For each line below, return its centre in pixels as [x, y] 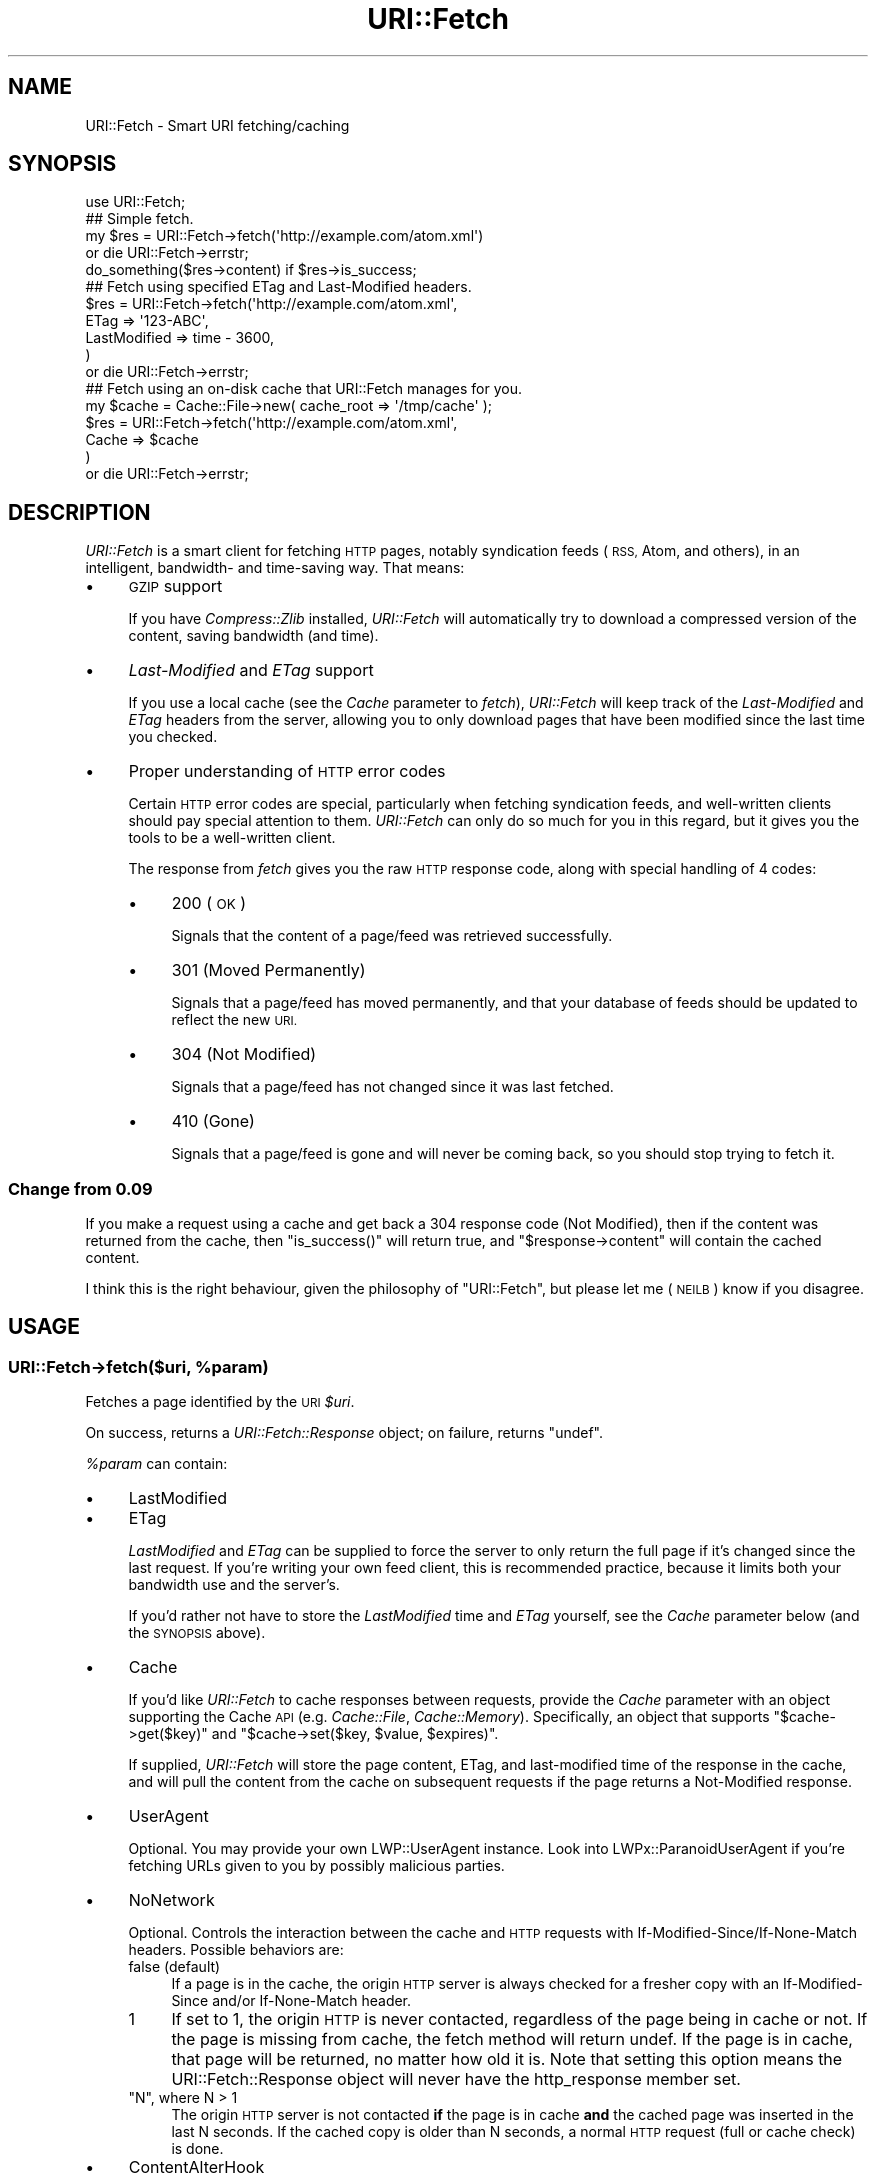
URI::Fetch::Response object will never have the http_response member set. [456, 2079]
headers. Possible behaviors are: [236, 1950]
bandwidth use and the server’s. [234, 1585]
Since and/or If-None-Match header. [291, 2001]
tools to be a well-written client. [232, 838]
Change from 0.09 [80, 1188]
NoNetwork [171, 1900]
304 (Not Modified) [244, 1054]
